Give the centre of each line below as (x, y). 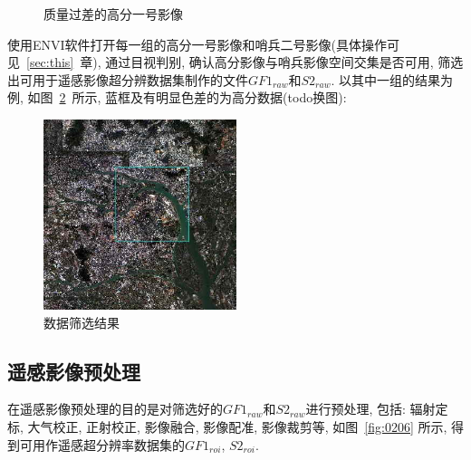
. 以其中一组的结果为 (392, 79)
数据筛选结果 (82, 322)
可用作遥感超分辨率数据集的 (102, 444)
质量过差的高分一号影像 (113, 14)
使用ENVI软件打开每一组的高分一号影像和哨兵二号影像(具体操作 (197, 44)
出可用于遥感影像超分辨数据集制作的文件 (128, 79)
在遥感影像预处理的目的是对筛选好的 (115, 409)
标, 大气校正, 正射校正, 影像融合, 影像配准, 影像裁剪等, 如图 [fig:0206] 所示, (227, 426)
